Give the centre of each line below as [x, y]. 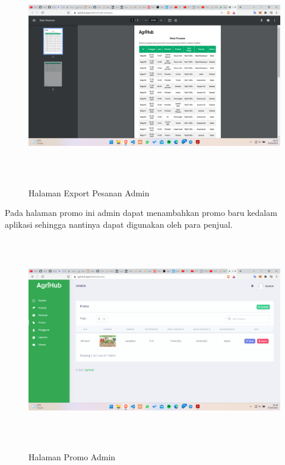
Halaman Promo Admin [72, 457]
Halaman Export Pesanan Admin [89, 192]
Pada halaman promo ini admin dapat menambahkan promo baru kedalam [141, 213]
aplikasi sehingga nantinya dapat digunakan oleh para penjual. [119, 224]
